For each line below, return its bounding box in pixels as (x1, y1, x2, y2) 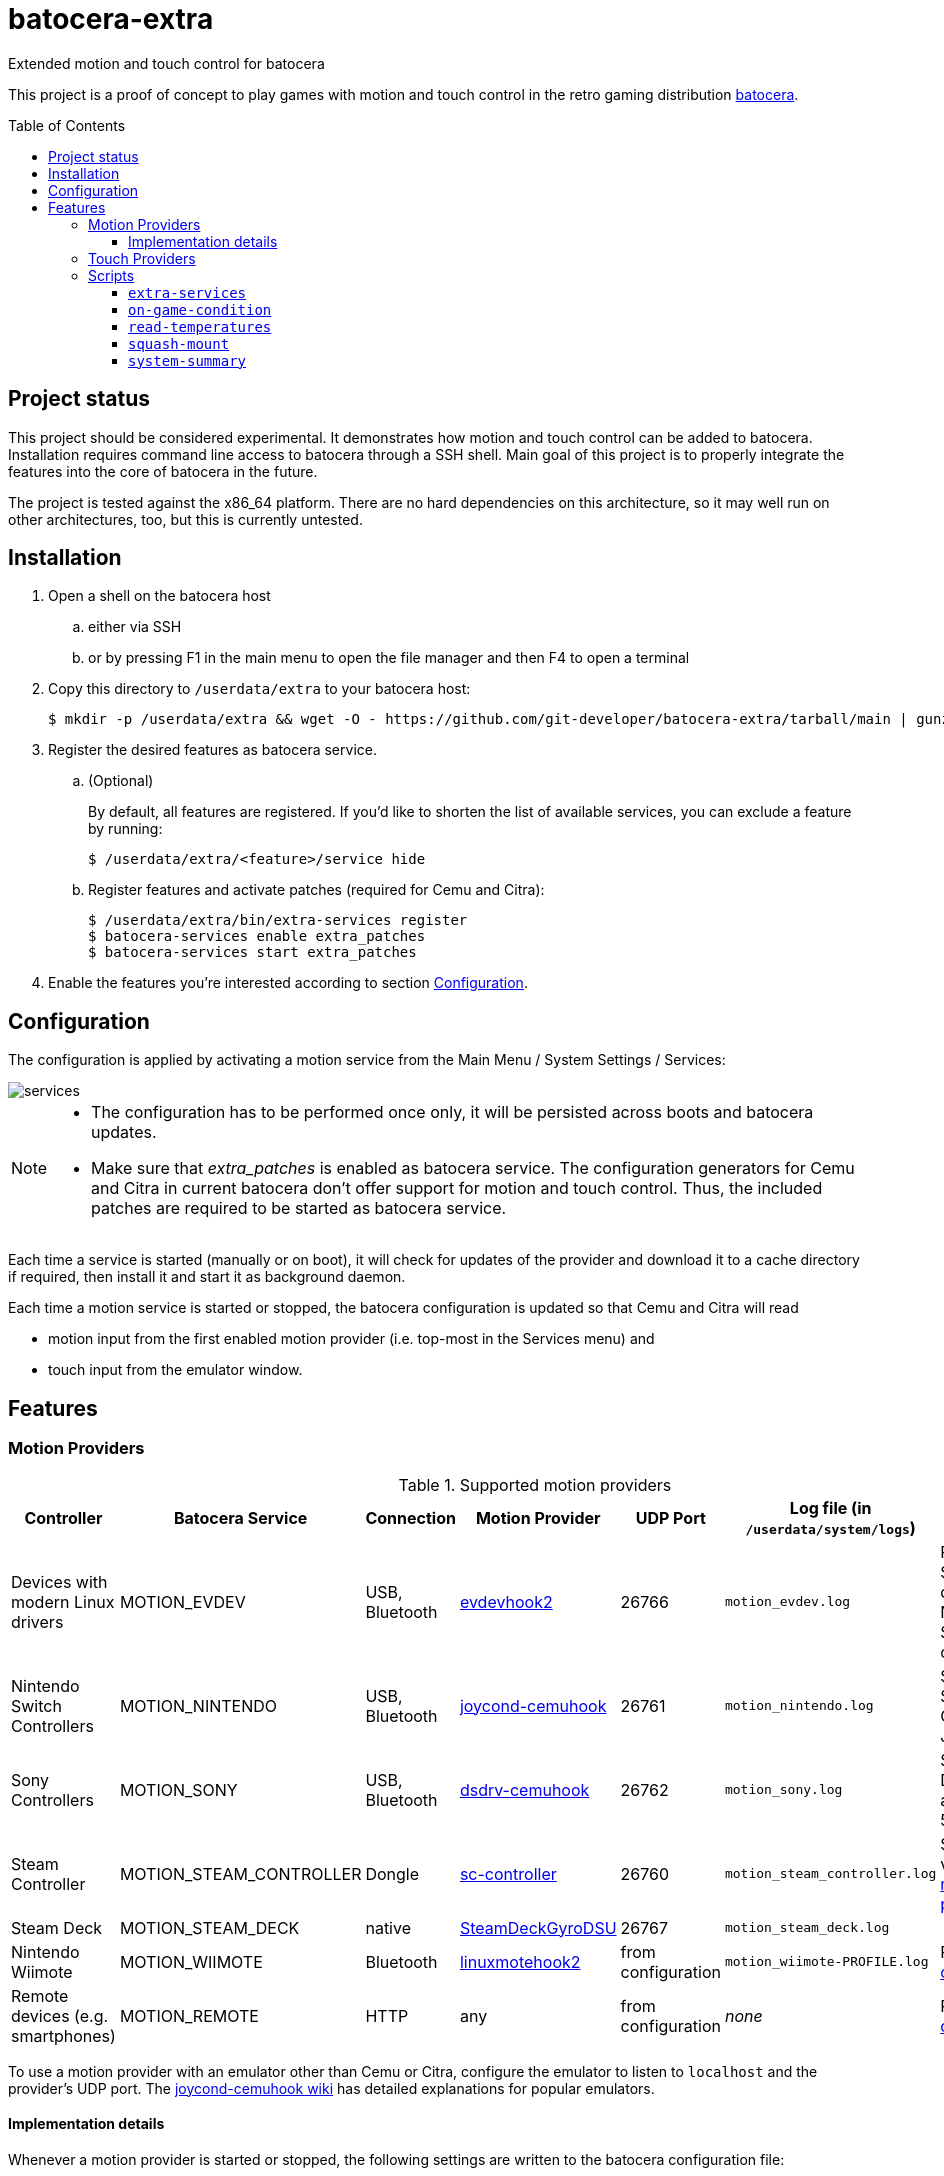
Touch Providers (88, 249, 196, 267)
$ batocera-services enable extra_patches (88, 928, 426, 945)
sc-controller (459, 1863, 557, 1884)
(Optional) (88, 772, 154, 790)
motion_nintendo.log (724, 1698, 874, 1713)
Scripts (88, 266, 135, 284)
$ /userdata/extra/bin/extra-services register (88, 912, 468, 929)
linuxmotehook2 (459, 1951, 581, 1972)
